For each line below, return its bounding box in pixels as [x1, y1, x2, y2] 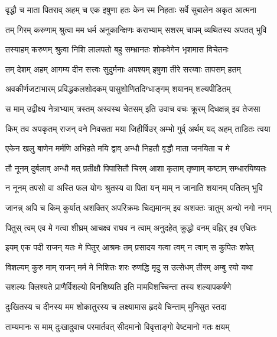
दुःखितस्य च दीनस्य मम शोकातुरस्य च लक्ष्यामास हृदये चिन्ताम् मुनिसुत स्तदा [5, 300, 227, 312]
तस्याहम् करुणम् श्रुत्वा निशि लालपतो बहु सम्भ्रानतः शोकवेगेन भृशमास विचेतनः [5, 43, 229, 55]
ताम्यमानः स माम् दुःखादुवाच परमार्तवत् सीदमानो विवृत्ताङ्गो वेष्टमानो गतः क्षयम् [5, 320, 230, 332]
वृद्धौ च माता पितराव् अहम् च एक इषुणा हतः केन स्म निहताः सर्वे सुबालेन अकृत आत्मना [5, 4, 256, 15]
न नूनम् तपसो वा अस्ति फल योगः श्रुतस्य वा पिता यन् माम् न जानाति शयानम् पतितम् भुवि [5, 181, 263, 194]
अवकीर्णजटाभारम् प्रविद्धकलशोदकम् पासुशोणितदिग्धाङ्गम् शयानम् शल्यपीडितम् [5, 82, 231, 95]
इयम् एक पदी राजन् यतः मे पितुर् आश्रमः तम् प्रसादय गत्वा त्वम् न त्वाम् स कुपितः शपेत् [5, 241, 254, 253]
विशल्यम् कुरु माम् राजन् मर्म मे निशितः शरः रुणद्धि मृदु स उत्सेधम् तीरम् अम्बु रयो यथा [5, 260, 253, 273]
